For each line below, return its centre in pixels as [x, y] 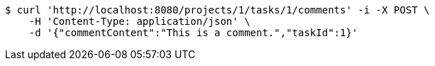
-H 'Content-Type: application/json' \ [139, 21]
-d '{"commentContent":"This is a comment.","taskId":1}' [193, 33]
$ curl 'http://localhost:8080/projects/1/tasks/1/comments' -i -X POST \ [217, 10]
